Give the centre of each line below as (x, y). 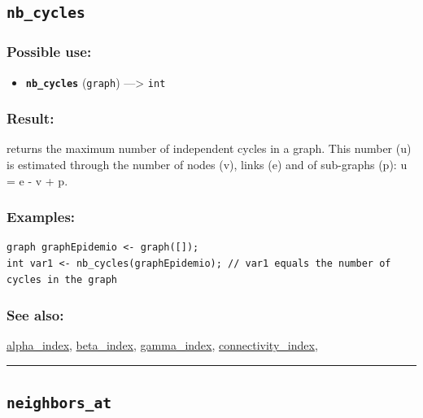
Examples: (41, 217)
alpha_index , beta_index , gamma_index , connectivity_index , (162, 345)
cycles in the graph (62, 279)
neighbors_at (59, 403)
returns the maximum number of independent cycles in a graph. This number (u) (209, 148)
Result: (31, 118)
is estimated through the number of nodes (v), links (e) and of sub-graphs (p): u (207, 165)
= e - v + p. (37, 180)
